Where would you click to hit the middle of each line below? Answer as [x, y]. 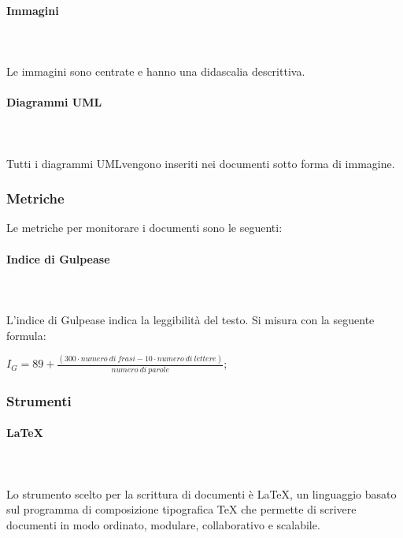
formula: [26, 335]
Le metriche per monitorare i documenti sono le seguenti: [144, 228]
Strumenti [39, 400]
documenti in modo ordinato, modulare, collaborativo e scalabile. [163, 524]
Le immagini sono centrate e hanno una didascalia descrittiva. [156, 71]
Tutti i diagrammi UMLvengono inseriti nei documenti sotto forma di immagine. [201, 163]
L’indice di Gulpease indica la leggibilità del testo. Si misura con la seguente [190, 319]
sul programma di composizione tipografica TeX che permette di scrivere [181, 509]
